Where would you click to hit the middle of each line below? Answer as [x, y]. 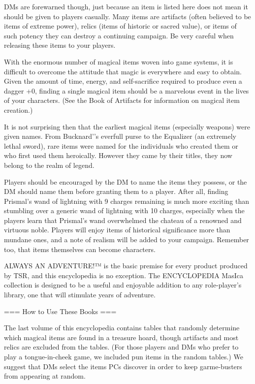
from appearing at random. [45, 376]
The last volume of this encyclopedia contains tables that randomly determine [122, 328]
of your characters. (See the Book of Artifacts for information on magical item [122, 100]
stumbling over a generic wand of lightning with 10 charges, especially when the [124, 210]
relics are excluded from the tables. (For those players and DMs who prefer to [121, 347]
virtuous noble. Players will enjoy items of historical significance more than [117, 230]
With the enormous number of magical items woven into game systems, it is [119, 61]
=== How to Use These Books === [60, 311]
